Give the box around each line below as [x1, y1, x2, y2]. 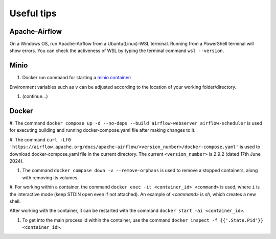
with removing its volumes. [22, 174, 79, 181]
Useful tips [9, 8, 57, 19]
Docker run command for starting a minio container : [22, 75, 131, 81]
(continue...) [22, 93, 48, 100]
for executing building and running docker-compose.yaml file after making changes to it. [9, 127, 196, 133]
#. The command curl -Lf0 [9, 136, 71, 142]
